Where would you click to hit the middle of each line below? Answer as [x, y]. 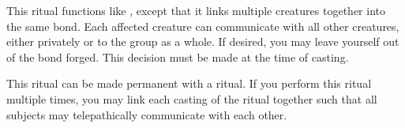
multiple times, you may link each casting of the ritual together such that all [192, 98]
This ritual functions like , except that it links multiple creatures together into [196, 10]
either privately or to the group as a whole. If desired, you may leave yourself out [203, 41]
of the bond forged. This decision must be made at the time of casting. [178, 56]
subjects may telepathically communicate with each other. [147, 114]
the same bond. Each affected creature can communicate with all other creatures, [203, 26]
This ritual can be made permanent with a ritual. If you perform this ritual [189, 83]
